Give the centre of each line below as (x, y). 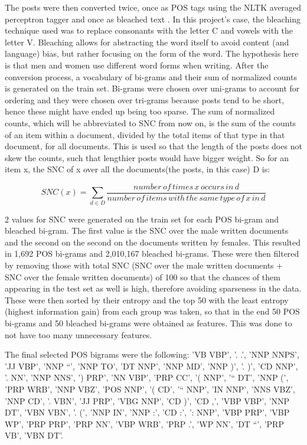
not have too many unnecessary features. (79, 334)
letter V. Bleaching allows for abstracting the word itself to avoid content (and (147, 42)
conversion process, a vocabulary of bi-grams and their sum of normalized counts (151, 76)
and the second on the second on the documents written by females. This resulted (153, 242)
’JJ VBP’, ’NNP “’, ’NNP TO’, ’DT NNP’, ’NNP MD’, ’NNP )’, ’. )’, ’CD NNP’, (151, 366)
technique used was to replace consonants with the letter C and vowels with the (149, 30)
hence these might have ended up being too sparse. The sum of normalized (140, 111)
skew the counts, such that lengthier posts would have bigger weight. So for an (147, 157)
